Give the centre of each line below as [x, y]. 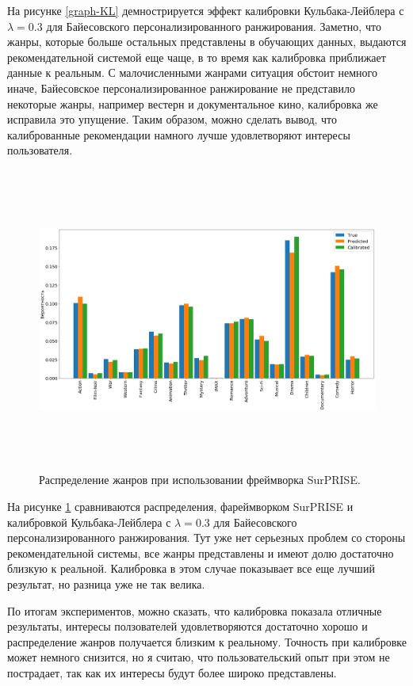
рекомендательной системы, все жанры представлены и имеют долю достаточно [201, 553]
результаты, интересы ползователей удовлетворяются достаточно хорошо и [187, 626]
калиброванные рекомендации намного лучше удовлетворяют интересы [179, 134]
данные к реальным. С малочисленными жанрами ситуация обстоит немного [192, 72]
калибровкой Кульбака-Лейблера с [89, 522]
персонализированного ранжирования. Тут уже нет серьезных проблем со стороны [206, 537]
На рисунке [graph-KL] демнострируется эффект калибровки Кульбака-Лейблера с [206, 10]
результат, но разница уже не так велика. [106, 584]
